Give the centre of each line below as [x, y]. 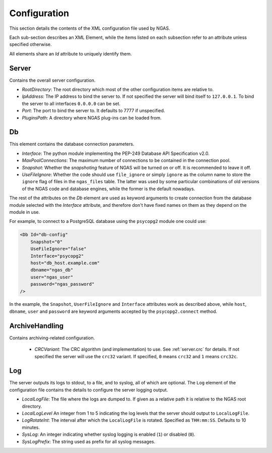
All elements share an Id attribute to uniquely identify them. [71, 53]
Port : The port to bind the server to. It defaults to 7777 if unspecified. [93, 110]
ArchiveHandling [37, 326]
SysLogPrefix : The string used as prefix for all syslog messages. [89, 441]
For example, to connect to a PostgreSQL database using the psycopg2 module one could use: [108, 221]
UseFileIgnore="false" [58, 249]
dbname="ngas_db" [52, 270]
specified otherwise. [30, 44]
